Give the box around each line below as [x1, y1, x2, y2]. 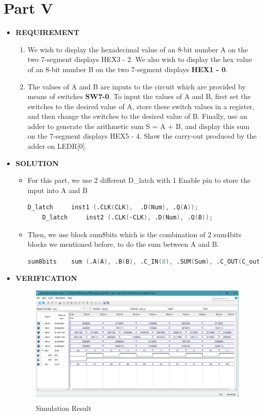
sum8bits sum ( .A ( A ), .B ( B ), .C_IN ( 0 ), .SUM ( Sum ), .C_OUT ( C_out [27, 258, 260, 265]
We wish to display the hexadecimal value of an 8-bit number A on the [27, 44, 248, 54]
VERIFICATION [15, 273, 78, 283]
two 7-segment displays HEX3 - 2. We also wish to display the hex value [27, 54, 252, 65]
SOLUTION [15, 157, 59, 168]
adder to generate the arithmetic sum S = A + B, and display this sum [27, 120, 250, 131]
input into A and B [27, 184, 88, 195]
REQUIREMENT [15, 27, 80, 38]
